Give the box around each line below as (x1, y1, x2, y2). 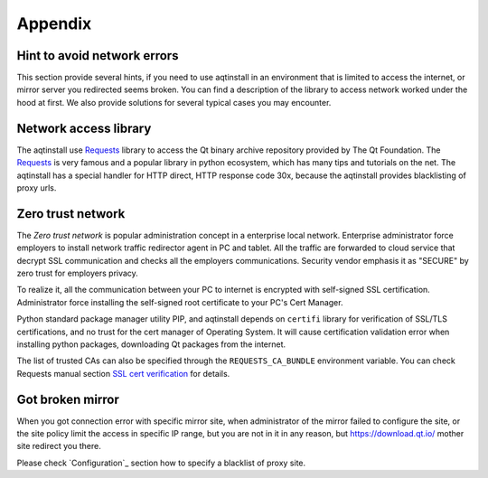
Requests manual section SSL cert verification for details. (16, 368, 230, 379)
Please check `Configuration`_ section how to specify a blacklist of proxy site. (16, 457, 306, 468)
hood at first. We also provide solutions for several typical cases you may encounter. (16, 97, 332, 108)
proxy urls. (16, 182, 57, 193)
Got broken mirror (16, 391, 119, 407)
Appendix (16, 14, 92, 33)
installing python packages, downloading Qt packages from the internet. (16, 339, 286, 350)
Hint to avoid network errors (16, 48, 179, 63)
